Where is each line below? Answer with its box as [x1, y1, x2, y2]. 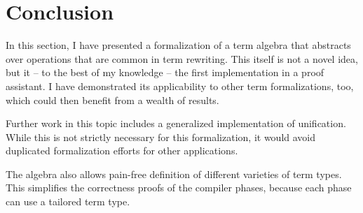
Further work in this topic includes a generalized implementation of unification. [6, 116, 346, 131]
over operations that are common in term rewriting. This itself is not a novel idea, [6, 51, 358, 66]
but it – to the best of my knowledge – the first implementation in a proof [6, 65, 324, 80]
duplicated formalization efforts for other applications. [6, 143, 238, 158]
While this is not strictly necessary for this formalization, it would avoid [6, 129, 316, 144]
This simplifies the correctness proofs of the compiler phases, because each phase [6, 180, 352, 195]
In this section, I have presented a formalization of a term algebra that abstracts [6, 38, 351, 52]
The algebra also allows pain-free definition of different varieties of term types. [6, 166, 342, 181]
